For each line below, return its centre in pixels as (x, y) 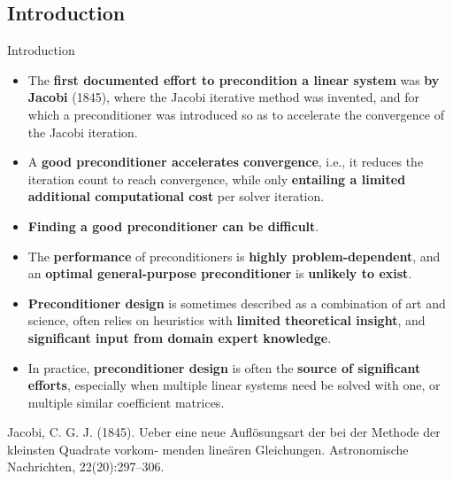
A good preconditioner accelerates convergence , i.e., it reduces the (226, 162)
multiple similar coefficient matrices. (126, 402)
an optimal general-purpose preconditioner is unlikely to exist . (220, 273)
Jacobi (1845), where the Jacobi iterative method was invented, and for (223, 97)
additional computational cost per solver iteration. (176, 196)
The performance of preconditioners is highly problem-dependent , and (234, 256)
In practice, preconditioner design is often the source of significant (224, 367)
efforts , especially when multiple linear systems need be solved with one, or (234, 385)
